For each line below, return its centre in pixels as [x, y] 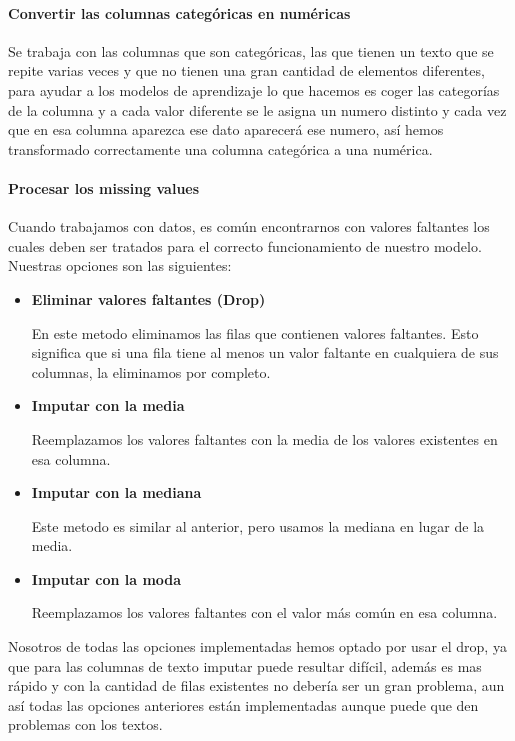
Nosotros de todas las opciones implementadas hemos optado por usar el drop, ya [257, 646]
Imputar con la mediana [116, 492]
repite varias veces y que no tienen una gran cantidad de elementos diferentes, [246, 70]
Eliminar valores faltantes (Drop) [148, 298]
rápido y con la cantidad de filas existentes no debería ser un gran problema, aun [256, 685]
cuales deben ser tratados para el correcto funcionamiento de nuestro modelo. [245, 245]
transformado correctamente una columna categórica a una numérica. [220, 148]
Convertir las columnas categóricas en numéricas [179, 12]
